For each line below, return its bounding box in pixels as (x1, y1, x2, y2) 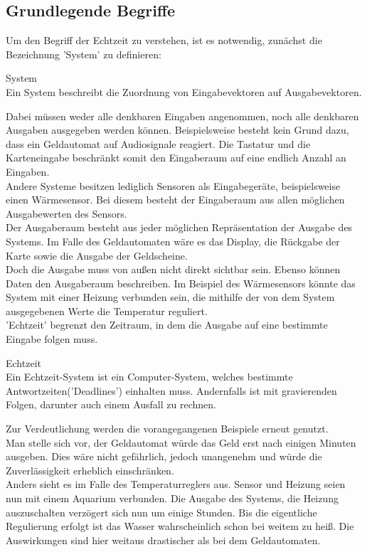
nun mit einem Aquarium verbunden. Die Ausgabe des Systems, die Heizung (6, 491, 339, 506)
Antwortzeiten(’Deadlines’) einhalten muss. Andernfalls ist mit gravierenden (6, 383, 337, 398)
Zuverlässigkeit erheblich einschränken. (6, 462, 174, 477)
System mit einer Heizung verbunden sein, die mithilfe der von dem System (6, 290, 335, 304)
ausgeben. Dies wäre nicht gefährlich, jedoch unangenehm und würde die (6, 449, 322, 464)
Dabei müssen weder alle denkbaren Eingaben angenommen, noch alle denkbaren (6, 108, 359, 123)
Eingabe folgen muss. (6, 331, 98, 346)
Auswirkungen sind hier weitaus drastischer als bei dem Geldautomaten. (6, 532, 321, 547)
